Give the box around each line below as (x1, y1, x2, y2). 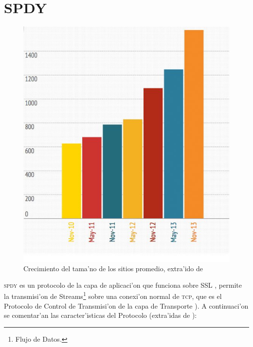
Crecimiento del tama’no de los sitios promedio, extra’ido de (23, 263, 203, 274)
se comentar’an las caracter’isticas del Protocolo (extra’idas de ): (4, 310, 197, 320)
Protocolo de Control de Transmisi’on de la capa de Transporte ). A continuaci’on (4, 300, 249, 311)
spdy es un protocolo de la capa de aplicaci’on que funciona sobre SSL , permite (4, 279, 242, 290)
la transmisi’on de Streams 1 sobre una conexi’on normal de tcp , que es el (4, 290, 222, 301)
